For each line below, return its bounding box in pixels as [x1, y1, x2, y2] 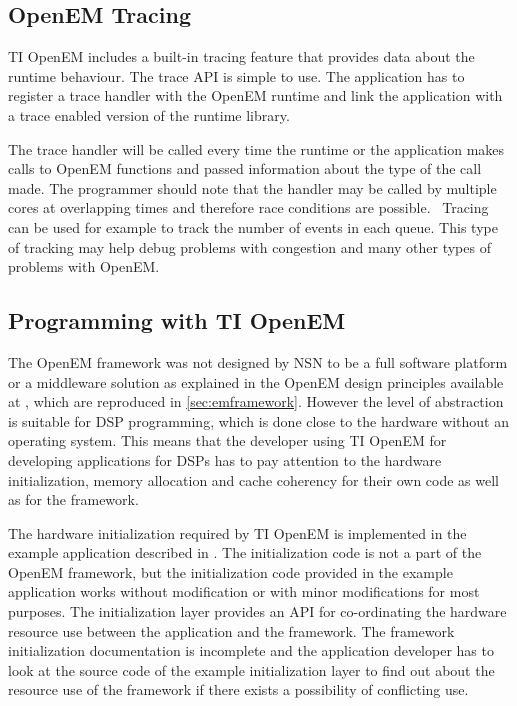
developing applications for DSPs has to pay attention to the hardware [8, 449, 442, 470]
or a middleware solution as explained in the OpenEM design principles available [8, 371, 504, 392]
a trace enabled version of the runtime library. [8, 104, 290, 125]
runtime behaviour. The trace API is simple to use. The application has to [8, 65, 465, 86]
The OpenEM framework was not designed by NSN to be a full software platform [8, 351, 508, 372]
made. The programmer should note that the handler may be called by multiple [8, 177, 497, 198]
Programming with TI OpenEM [8, 305, 346, 336]
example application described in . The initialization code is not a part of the [8, 542, 482, 563]
